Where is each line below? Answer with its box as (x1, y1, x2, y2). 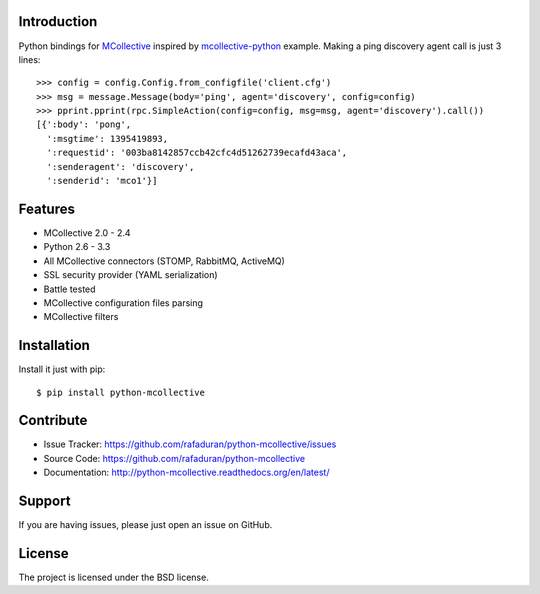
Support (18, 493, 71, 510)
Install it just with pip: (18, 363, 106, 375)
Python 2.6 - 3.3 (43, 241, 111, 253)
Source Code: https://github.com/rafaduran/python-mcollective (43, 452, 305, 464)
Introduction (18, 13, 98, 30)
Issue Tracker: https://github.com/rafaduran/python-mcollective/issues (43, 438, 337, 450)
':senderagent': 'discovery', (46, 161, 195, 172)
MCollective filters (43, 311, 119, 323)
